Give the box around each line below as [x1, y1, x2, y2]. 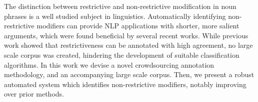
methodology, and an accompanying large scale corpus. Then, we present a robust [4, 69, 254, 80]
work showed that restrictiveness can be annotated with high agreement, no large [4, 40, 253, 50]
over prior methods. [4, 89, 64, 99]
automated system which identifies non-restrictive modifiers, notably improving [4, 79, 246, 89]
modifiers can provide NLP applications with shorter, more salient [36, 20, 239, 31]
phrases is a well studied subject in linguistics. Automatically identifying [4, 10, 226, 21]
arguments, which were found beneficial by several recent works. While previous [4, 30, 248, 40]
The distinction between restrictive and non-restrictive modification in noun [4, 1, 236, 11]
